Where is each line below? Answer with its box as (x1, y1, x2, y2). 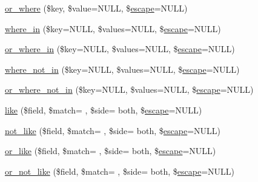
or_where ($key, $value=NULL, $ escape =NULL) (5, 2, 188, 14)
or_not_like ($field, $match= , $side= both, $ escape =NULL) (5, 164, 234, 177)
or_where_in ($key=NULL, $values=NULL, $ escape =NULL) (5, 42, 235, 55)
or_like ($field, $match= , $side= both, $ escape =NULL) (5, 144, 216, 157)
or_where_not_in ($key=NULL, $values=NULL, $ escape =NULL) (5, 83, 254, 96)
